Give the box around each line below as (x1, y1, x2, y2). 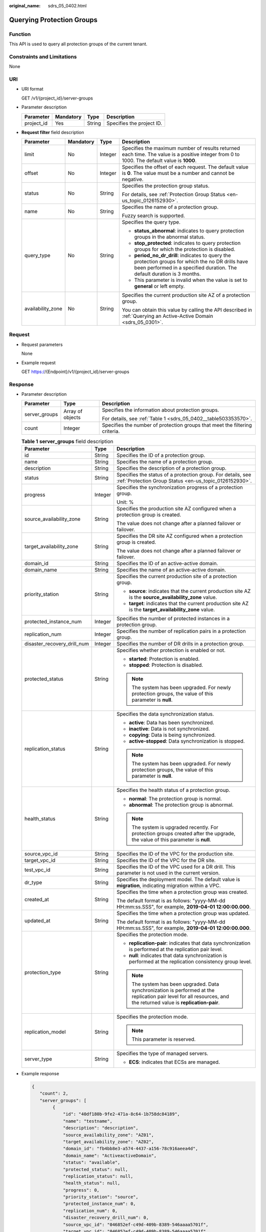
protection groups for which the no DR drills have (134, 258, 248, 265)
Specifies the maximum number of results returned (122, 145, 240, 151)
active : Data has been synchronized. (129, 719, 214, 726)
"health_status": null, (63, 1180, 121, 1186)
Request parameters (21, 342, 63, 347)
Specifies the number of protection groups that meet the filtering (101, 422, 252, 429)
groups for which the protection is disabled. (134, 246, 235, 252)
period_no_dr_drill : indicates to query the (134, 252, 231, 259)
